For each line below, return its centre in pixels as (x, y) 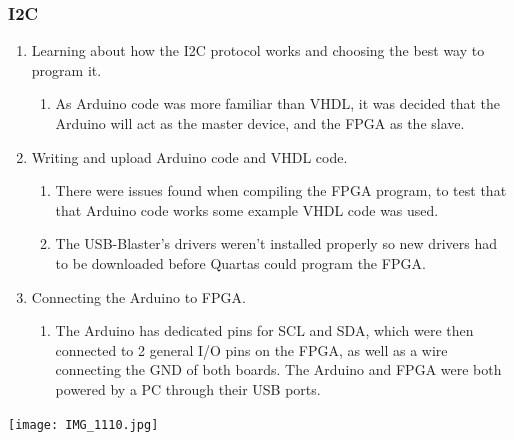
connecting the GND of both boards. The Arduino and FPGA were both (278, 369)
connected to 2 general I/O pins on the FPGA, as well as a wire (251, 349)
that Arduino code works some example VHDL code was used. (247, 209)
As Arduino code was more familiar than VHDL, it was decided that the (278, 103)
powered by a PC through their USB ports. (188, 388)
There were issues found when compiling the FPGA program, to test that (281, 190)
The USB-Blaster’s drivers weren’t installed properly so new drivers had (276, 243)
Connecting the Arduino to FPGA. (138, 296)
